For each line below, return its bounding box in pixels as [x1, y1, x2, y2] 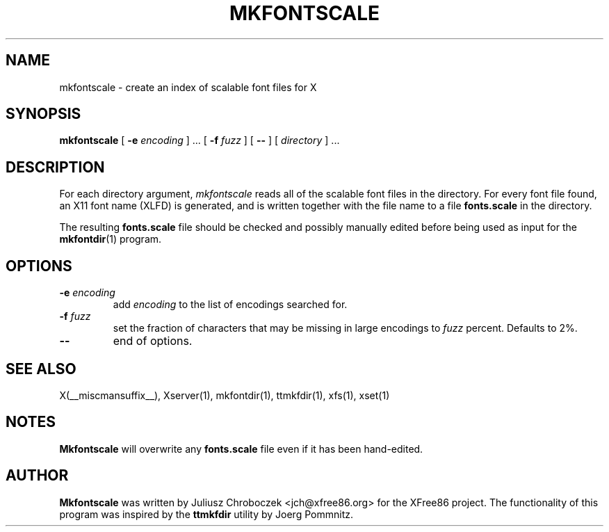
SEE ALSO [6, 360, 76, 378]
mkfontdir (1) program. [59, 233, 162, 245]
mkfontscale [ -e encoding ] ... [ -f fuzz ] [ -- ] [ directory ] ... [59, 134, 340, 147]
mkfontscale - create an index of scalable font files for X [59, 81, 317, 93]
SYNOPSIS [6, 105, 81, 123]
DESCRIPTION [6, 158, 105, 176]
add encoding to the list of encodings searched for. [113, 298, 348, 311]
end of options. [113, 334, 193, 348]
